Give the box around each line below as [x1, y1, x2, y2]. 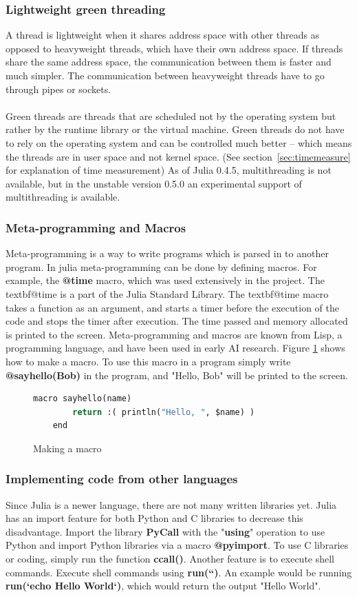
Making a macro [33, 441, 102, 455]
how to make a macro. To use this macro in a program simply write [6, 354, 291, 368]
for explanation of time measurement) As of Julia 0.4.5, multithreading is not [6, 163, 332, 177]
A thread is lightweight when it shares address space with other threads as [6, 28, 320, 42]
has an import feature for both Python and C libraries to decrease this [6, 511, 303, 525]
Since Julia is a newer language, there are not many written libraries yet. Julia [6, 497, 337, 512]
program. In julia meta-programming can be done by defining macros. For [6, 259, 317, 274]
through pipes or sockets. [6, 81, 111, 96]
